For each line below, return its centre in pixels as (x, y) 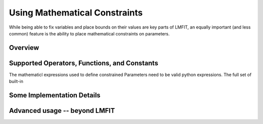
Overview (24, 48)
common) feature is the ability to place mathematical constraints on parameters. (89, 33)
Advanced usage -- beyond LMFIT (62, 111)
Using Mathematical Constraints (76, 13)
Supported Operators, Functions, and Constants (84, 63)
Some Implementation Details (55, 95)
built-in (16, 81)
